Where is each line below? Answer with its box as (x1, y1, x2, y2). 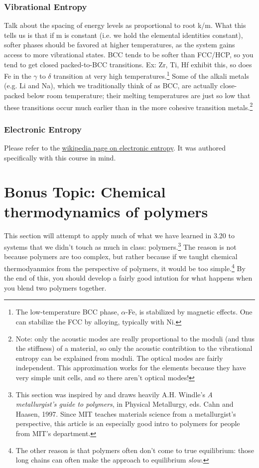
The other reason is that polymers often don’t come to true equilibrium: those (15, 445, 254, 455)
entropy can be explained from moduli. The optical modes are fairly (15, 352, 223, 363)
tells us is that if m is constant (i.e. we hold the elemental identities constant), (4, 29, 243, 40)
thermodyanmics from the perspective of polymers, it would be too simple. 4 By (4, 262, 246, 273)
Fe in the (4, 70, 31, 81)
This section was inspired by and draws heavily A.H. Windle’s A (15, 389, 213, 399)
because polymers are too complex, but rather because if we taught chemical (4, 251, 238, 262)
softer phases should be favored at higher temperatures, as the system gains (4, 39, 235, 50)
